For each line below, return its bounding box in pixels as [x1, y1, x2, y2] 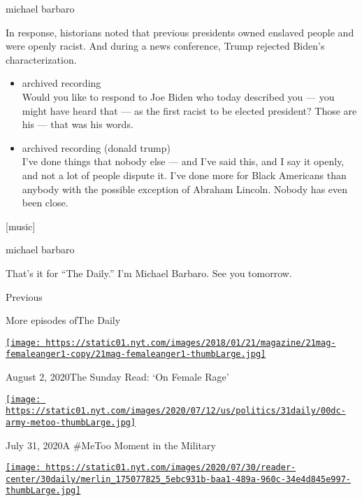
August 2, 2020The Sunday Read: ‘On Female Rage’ [6, 369, 229, 383]
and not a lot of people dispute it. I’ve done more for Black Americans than [22, 167, 347, 182]
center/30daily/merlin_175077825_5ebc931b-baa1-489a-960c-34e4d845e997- [6, 474, 351, 484]
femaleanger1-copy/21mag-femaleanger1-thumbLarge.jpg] [6, 349, 266, 360]
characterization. [6, 52, 77, 66]
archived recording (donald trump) [22, 140, 171, 155]
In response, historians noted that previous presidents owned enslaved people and [6, 24, 354, 39]
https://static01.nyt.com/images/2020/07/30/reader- [45, 463, 296, 473]
